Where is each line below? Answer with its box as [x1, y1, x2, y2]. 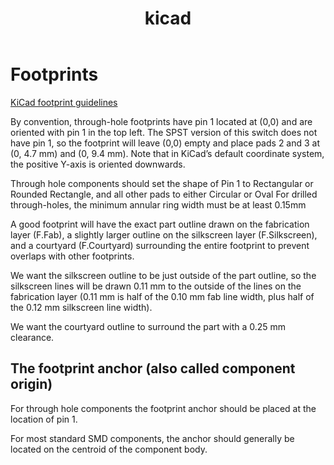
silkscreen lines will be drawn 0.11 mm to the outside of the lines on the [10, 280, 302, 292]
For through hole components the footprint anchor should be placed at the [10, 402, 317, 414]
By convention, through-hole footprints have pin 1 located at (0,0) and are [10, 115, 313, 127]
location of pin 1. [10, 413, 78, 425]
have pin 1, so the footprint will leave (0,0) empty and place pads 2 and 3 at [10, 137, 321, 149]
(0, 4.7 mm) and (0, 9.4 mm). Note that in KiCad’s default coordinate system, [10, 147, 325, 159]
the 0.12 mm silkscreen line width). [10, 301, 153, 313]
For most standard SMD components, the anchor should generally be [10, 432, 295, 444]
